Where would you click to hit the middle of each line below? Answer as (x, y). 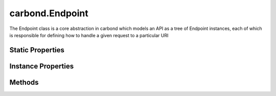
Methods (24, 82)
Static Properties (37, 50)
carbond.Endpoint (49, 13)
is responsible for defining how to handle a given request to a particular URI (89, 35)
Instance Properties (42, 66)
